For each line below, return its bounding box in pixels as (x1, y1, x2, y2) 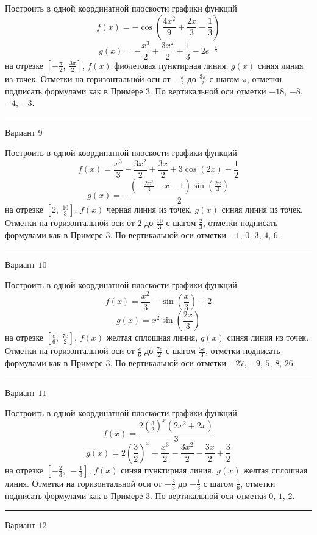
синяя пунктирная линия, (121, 463, 214, 476)
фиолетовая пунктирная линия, (114, 58, 229, 71)
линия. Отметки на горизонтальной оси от (5, 477, 162, 489)
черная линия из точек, (107, 203, 192, 216)
